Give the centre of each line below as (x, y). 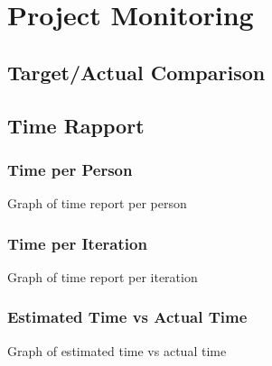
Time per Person (70, 169)
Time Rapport (76, 125)
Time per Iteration (77, 243)
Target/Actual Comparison (136, 72)
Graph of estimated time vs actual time (117, 350)
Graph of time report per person (97, 203)
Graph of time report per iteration (103, 276)
